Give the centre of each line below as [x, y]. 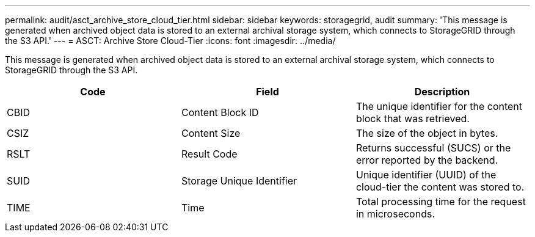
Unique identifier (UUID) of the [426, 175]
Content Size [211, 133]
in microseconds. [395, 214]
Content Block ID [220, 112]
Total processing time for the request [441, 202]
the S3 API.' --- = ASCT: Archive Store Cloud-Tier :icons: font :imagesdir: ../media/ [170, 41]
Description [442, 92]
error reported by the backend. [427, 160]
